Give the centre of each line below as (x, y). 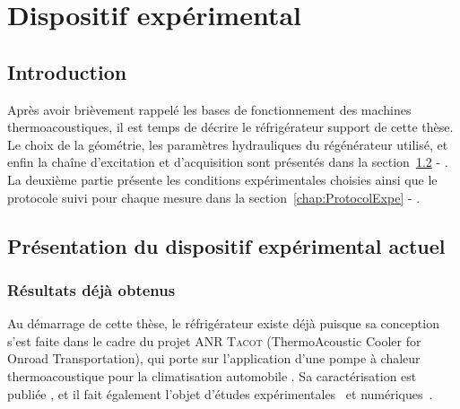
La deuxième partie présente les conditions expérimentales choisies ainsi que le (222, 179)
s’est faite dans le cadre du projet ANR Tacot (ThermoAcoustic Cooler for (214, 340)
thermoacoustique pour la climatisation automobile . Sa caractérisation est (212, 375)
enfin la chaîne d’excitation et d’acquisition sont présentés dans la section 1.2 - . (228, 162)
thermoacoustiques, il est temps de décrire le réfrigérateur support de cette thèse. (230, 127)
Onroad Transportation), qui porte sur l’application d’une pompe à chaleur (214, 358)
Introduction (67, 71)
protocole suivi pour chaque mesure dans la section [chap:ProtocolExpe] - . (214, 197)
